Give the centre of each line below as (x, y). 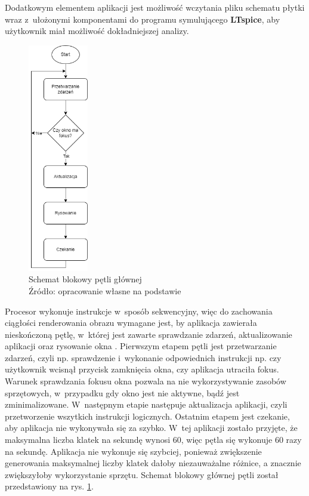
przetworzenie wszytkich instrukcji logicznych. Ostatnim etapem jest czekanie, (147, 416)
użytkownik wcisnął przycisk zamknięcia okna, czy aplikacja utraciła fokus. (142, 369)
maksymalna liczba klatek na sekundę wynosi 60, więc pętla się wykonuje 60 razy (153, 440)
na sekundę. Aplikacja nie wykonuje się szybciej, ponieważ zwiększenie (133, 451)
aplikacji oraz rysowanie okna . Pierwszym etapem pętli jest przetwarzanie (141, 346)
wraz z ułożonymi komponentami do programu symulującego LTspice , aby (143, 19)
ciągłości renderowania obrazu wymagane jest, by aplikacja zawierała (131, 323)
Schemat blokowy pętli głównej (85, 279)
